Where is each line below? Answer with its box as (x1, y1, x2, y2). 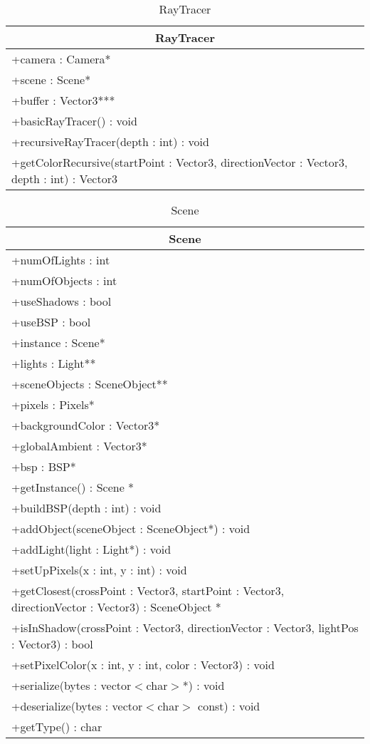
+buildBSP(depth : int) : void (11, 500, 162, 516)
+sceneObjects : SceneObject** (11, 376, 168, 392)
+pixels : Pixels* (11, 396, 95, 413)
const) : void (198, 698, 260, 714)
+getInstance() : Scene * (11, 479, 134, 495)
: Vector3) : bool (11, 636, 93, 652)
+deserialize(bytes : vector (11, 698, 143, 714)
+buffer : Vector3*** (11, 92, 115, 108)
